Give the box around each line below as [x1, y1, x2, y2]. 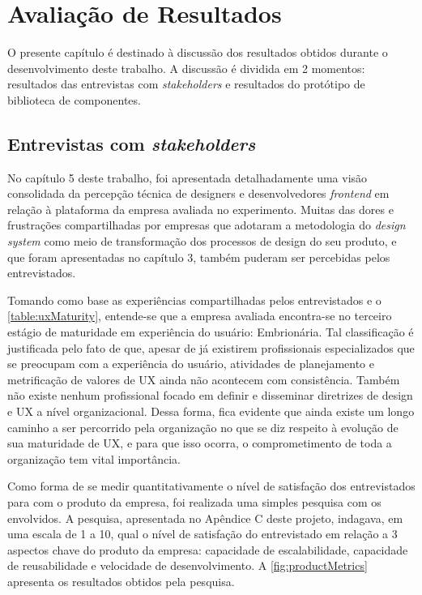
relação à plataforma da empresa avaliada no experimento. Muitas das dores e [7, 200, 394, 217]
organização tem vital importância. [7, 450, 181, 467]
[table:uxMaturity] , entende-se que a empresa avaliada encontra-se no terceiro [7, 307, 392, 324]
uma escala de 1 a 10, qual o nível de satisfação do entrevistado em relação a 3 [7, 525, 398, 542]
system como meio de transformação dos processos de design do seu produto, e [7, 233, 397, 250]
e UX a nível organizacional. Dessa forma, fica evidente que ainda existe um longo [7, 403, 415, 420]
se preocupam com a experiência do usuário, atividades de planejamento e [7, 355, 374, 372]
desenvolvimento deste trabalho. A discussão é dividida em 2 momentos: [7, 59, 365, 76]
